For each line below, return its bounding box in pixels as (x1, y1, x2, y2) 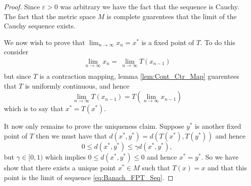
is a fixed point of (141, 37, 194, 47)
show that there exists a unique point (4, 163, 116, 173)
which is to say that (4, 103, 64, 114)
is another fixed (195, 121, 241, 131)
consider (4, 46, 28, 57)
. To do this (200, 37, 235, 47)
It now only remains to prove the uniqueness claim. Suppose (4, 121, 184, 131)
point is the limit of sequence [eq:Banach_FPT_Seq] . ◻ (4, 172, 174, 182)
